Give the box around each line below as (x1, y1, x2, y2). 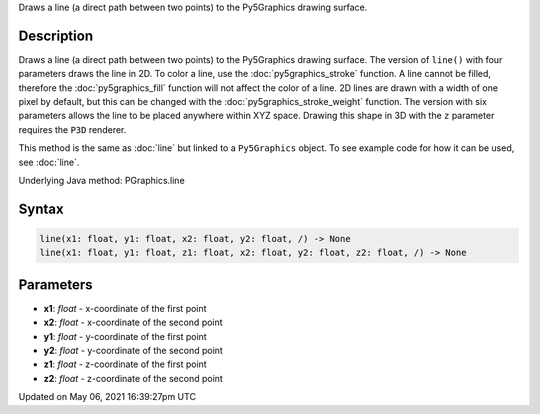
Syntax (18, 200, 64, 217)
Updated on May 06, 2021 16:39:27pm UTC (18, 391, 197, 403)
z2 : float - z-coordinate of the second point (43, 372, 224, 384)
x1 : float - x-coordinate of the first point (43, 302, 207, 314)
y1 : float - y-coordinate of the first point (43, 330, 207, 342)
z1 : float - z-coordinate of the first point (43, 358, 207, 370)
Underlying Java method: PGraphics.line (18, 175, 185, 187)
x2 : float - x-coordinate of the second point (43, 316, 224, 329)
